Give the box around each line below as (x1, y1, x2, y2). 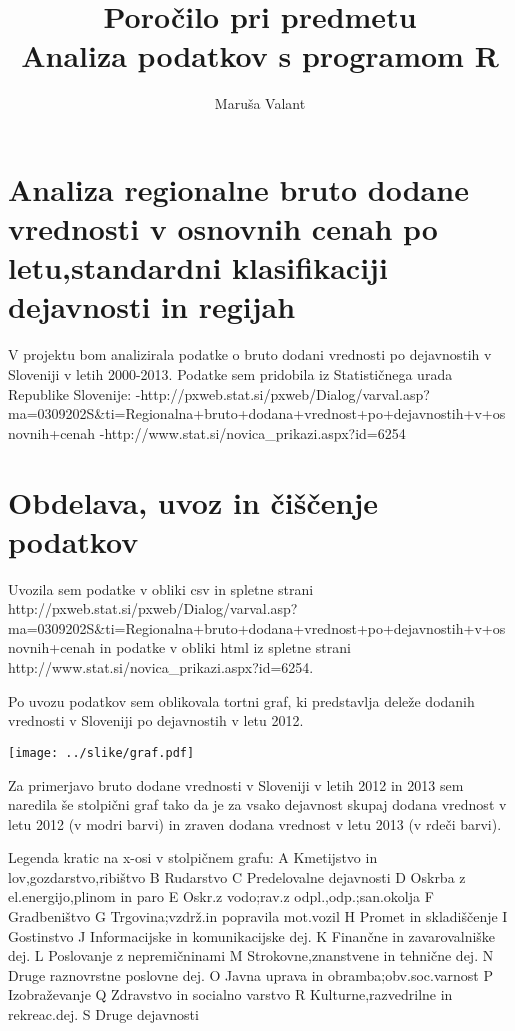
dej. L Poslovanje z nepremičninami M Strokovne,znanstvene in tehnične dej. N (8, 945, 494, 966)
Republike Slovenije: (8, 383, 132, 404)
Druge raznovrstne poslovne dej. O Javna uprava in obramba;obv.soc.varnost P (8, 964, 493, 985)
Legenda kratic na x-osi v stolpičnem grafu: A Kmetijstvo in (8, 847, 378, 868)
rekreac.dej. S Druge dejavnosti (8, 1004, 199, 1025)
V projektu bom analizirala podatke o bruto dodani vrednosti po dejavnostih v (8, 344, 492, 365)
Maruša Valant (214, 93, 306, 114)
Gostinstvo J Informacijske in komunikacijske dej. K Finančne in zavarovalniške (8, 925, 496, 946)
